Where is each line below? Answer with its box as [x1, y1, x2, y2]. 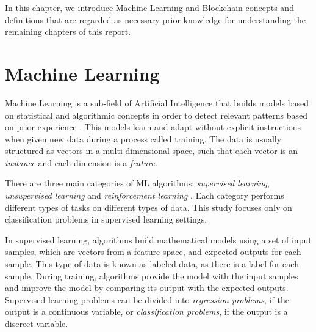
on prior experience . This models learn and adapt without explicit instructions [5, 120, 301, 133]
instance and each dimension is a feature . [5, 156, 157, 169]
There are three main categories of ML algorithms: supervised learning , [5, 177, 270, 190]
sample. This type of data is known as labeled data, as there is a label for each [5, 257, 299, 270]
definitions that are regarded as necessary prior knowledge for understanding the [5, 13, 306, 26]
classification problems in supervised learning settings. [5, 213, 207, 226]
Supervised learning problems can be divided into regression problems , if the [5, 293, 289, 306]
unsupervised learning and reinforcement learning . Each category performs [5, 189, 284, 202]
